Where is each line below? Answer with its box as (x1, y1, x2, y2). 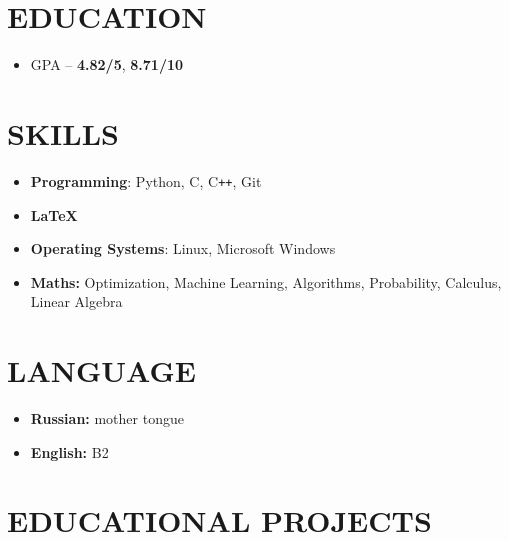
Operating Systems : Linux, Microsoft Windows (30, 238, 336, 259)
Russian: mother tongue (30, 408, 184, 428)
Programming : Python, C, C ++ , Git (30, 170, 262, 191)
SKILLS (7, 112, 119, 153)
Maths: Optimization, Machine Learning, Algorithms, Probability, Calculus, (30, 271, 502, 292)
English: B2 (30, 441, 109, 462)
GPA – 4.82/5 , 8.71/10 (30, 54, 184, 75)
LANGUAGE (7, 350, 196, 391)
